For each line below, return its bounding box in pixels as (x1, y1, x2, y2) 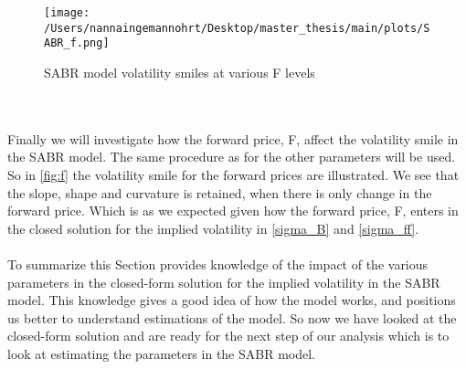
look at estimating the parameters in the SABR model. (7, 343, 315, 363)
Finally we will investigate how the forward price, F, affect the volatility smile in (7, 129, 459, 148)
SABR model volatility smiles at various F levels (44, 62, 315, 81)
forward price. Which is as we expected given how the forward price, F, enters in (7, 201, 459, 220)
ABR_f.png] (44, 37, 110, 50)
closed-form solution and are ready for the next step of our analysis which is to (7, 326, 450, 345)
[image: (44, 6, 90, 19)
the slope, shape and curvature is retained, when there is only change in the (7, 183, 432, 202)
